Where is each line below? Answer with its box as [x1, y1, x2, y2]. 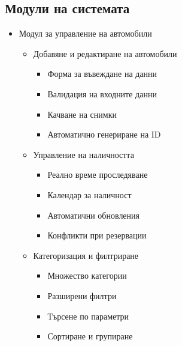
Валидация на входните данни [47, 87, 157, 100]
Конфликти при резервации [47, 229, 147, 241]
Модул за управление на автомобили [19, 27, 152, 40]
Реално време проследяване [47, 168, 148, 181]
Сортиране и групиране [47, 330, 133, 342]
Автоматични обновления [47, 208, 140, 221]
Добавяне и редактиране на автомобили [33, 47, 177, 59]
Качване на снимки [47, 108, 117, 120]
